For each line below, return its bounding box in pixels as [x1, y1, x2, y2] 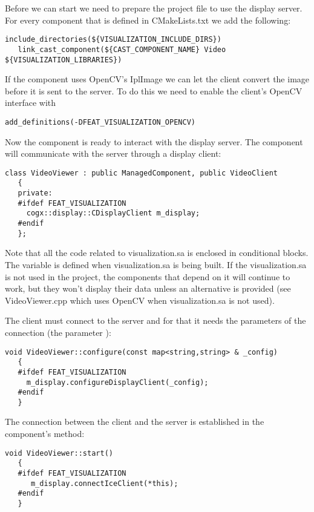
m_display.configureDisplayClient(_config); [26, 378, 209, 387]
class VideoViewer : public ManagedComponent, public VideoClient [5, 168, 278, 177]
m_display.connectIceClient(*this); [30, 479, 178, 488]
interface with [5, 96, 56, 109]
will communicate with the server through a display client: [5, 147, 221, 160]
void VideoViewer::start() [5, 448, 113, 458]
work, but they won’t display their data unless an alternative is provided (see [5, 282, 291, 295]
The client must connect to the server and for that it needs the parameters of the [5, 314, 306, 327]
